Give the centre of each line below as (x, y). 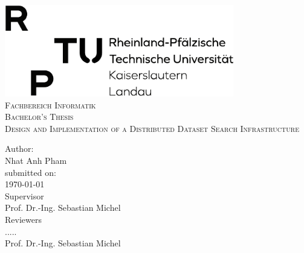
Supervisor (24, 195)
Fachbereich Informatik (50, 105)
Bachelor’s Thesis (39, 117)
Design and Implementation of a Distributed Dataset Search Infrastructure (152, 128)
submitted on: (31, 172)
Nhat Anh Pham (36, 161)
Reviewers (23, 220)
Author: (19, 148)
